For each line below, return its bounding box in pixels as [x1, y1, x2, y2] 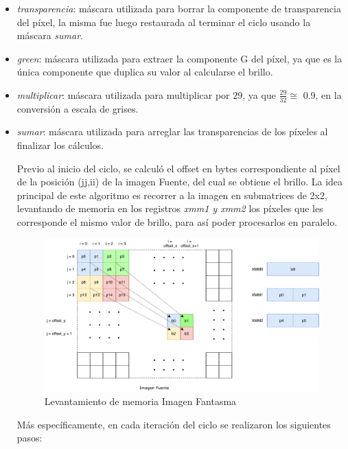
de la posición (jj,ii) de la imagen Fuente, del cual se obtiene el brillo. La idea [16, 174, 343, 189]
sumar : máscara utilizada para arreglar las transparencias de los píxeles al [16, 124, 328, 139]
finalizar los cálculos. [16, 137, 104, 152]
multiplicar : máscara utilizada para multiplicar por [16, 87, 230, 102]
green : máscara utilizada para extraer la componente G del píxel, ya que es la [16, 51, 343, 65]
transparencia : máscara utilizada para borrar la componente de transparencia [16, 1, 341, 15]
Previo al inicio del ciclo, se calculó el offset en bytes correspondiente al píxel [16, 161, 340, 175]
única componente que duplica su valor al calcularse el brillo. [16, 65, 273, 79]
